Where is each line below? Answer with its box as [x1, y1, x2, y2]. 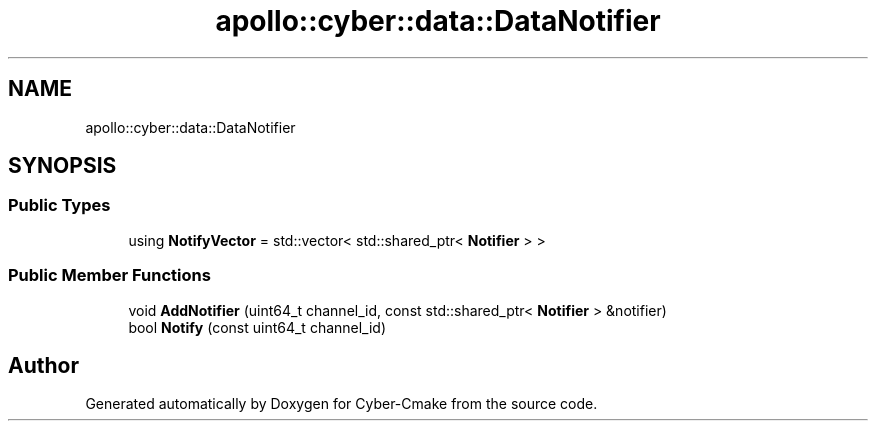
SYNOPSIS [8, 153, 117, 179]
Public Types [8, 195, 111, 216]
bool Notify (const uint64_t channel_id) [128, 318, 387, 336]
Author [8, 352, 79, 378]
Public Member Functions [8, 265, 211, 286]
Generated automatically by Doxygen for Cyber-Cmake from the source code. [85, 395, 598, 413]
